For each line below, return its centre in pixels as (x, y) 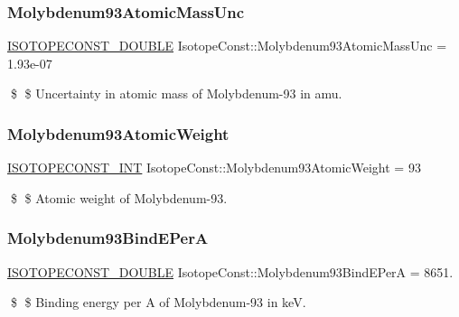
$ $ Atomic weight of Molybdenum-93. (119, 197)
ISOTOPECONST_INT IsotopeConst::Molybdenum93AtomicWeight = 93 (214, 168)
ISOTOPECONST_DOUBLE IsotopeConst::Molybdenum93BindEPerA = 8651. (230, 271)
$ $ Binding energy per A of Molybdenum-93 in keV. (158, 302)
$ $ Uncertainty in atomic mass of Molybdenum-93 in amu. (176, 93)
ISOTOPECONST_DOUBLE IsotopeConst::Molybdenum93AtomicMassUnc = (227, 46)
